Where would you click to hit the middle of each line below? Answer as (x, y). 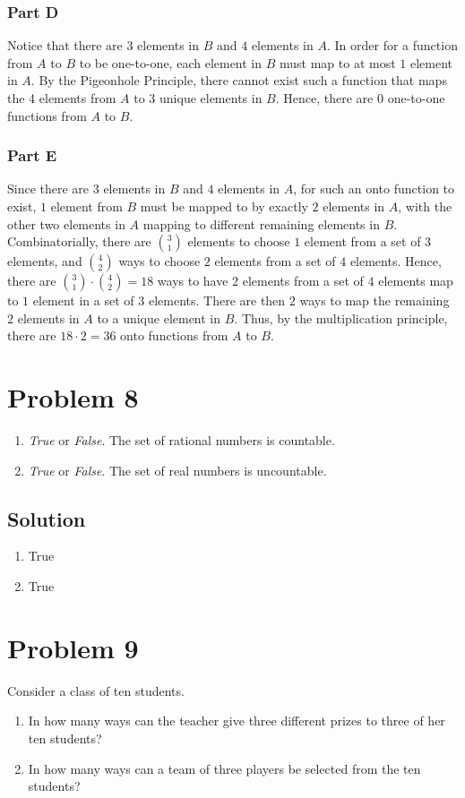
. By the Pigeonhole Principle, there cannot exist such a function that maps (239, 80)
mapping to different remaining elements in (261, 223)
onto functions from (174, 335)
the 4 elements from (62, 98)
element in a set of (83, 300)
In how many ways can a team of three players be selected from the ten (224, 768)
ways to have (193, 281)
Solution (47, 518)
